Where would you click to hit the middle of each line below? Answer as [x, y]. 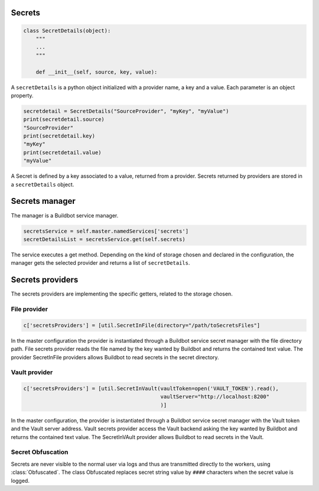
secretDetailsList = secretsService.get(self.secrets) [104, 239]
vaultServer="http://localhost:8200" [215, 397]
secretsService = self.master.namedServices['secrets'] [106, 231]
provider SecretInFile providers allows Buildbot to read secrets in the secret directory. [115, 357]
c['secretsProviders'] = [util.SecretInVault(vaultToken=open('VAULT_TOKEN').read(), [151, 389]
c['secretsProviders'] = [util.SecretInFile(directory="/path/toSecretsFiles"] [142, 325]
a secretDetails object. [43, 184]
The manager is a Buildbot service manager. [65, 215]
